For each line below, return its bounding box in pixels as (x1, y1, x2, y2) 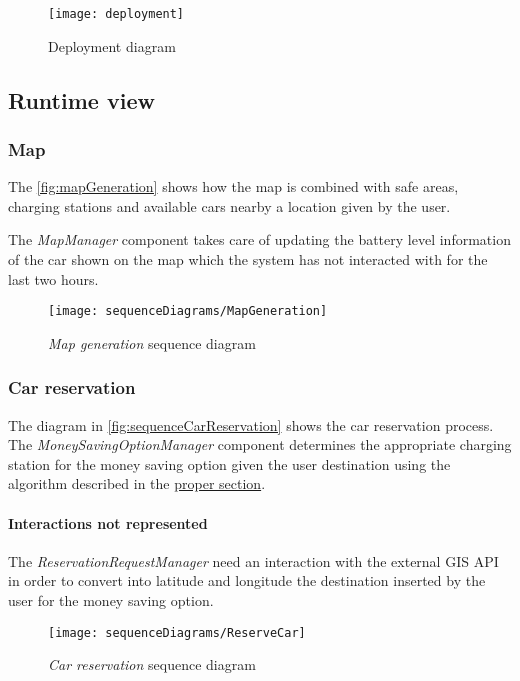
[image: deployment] (48, 7, 185, 21)
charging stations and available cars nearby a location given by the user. (8, 195, 451, 216)
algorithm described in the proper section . (8, 473, 266, 494)
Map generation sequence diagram (48, 332, 256, 353)
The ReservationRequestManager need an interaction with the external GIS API (8, 550, 499, 571)
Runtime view (8, 84, 155, 115)
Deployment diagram (48, 35, 176, 56)
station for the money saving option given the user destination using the (8, 453, 451, 474)
